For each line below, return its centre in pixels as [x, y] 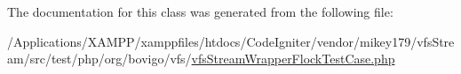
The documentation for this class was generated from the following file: [200, 11]
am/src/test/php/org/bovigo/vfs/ [99, 59]
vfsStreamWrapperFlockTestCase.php [293, 59]
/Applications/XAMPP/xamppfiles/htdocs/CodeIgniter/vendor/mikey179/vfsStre [231, 41]
